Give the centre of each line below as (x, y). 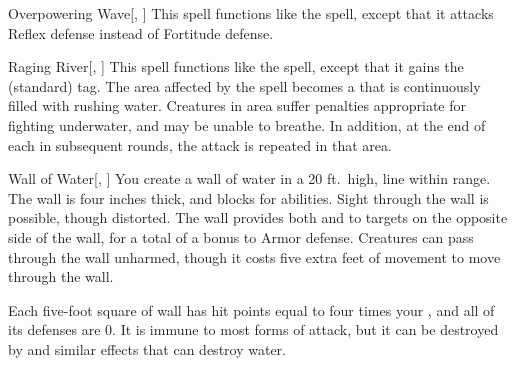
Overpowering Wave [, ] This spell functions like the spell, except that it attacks (251, 13)
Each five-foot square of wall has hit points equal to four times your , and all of (251, 309)
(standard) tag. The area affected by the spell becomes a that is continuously (244, 85)
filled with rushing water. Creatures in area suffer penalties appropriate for (237, 105)
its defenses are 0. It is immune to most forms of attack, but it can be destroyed (253, 329)
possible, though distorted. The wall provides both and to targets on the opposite (258, 217)
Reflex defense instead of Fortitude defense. (141, 32)
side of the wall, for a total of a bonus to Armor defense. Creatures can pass (241, 236)
